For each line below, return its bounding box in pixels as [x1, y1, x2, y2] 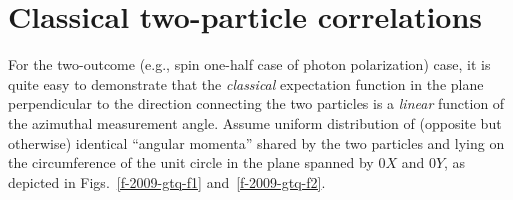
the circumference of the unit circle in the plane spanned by [8, 152, 374, 173]
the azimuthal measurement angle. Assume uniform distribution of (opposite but [8, 112, 502, 133]
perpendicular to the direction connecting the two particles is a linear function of [8, 93, 505, 114]
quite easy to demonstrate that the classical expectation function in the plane [8, 73, 484, 94]
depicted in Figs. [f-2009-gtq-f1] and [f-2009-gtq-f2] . [8, 171, 326, 192]
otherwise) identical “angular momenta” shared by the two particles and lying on [8, 132, 505, 153]
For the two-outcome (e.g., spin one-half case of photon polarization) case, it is [8, 54, 491, 75]
